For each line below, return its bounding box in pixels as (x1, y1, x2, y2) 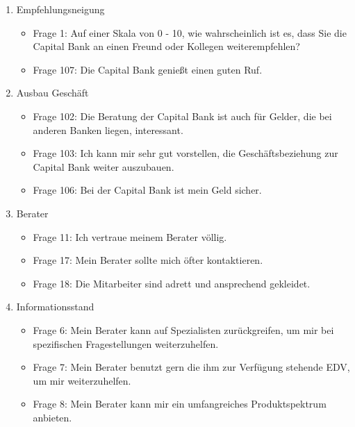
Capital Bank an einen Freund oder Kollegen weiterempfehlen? (33, 39, 300, 53)
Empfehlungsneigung (16, 2, 105, 16)
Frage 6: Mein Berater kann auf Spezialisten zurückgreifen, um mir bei (33, 322, 334, 337)
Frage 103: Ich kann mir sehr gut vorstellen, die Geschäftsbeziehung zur (33, 146, 338, 160)
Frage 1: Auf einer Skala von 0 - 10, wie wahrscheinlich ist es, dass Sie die (33, 25, 347, 40)
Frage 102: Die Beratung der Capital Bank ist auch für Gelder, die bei (33, 108, 332, 123)
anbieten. (33, 410, 72, 424)
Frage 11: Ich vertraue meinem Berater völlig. (33, 229, 227, 244)
